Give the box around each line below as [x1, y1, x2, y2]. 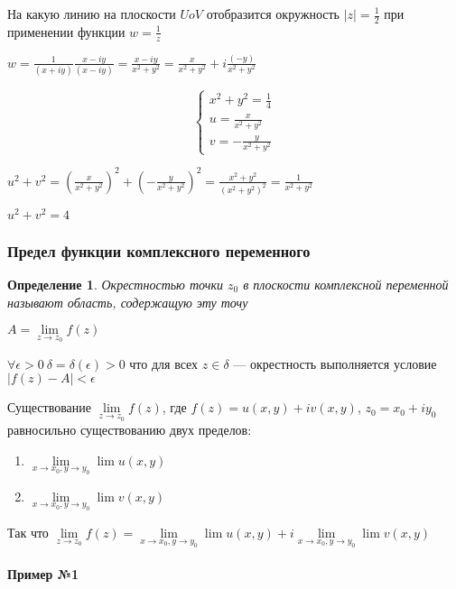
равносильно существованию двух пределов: [7, 420, 252, 439]
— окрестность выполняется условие [233, 354, 437, 373]
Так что [7, 522, 49, 541]
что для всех [129, 354, 199, 373]
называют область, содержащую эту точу [7, 292, 248, 311]
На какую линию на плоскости [7, 5, 176, 23]
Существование [7, 398, 92, 417]
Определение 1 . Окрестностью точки [7, 275, 223, 294]
